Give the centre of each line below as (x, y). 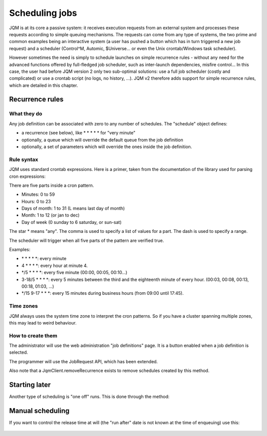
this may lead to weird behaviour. (43, 323)
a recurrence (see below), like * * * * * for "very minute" (78, 133)
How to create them (33, 335)
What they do (26, 114)
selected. (19, 352)
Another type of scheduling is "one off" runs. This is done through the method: (89, 397)
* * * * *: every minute (44, 259)
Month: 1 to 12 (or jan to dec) (51, 215)
